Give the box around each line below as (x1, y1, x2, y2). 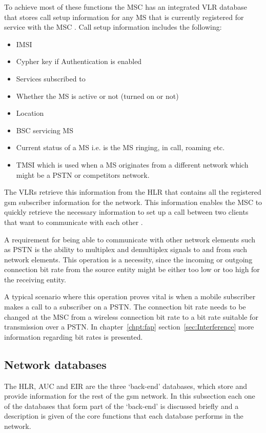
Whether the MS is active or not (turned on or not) (16, 90, 179, 101)
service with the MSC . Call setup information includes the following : (4, 22, 222, 32)
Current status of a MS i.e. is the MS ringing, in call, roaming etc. (16, 142, 225, 153)
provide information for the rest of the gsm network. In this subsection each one (4, 390, 255, 401)
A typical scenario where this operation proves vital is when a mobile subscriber (4, 291, 256, 302)
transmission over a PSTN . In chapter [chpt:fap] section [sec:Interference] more (4, 321, 254, 332)
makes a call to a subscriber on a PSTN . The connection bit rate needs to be (4, 301, 246, 312)
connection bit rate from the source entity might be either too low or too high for (4, 264, 260, 275)
